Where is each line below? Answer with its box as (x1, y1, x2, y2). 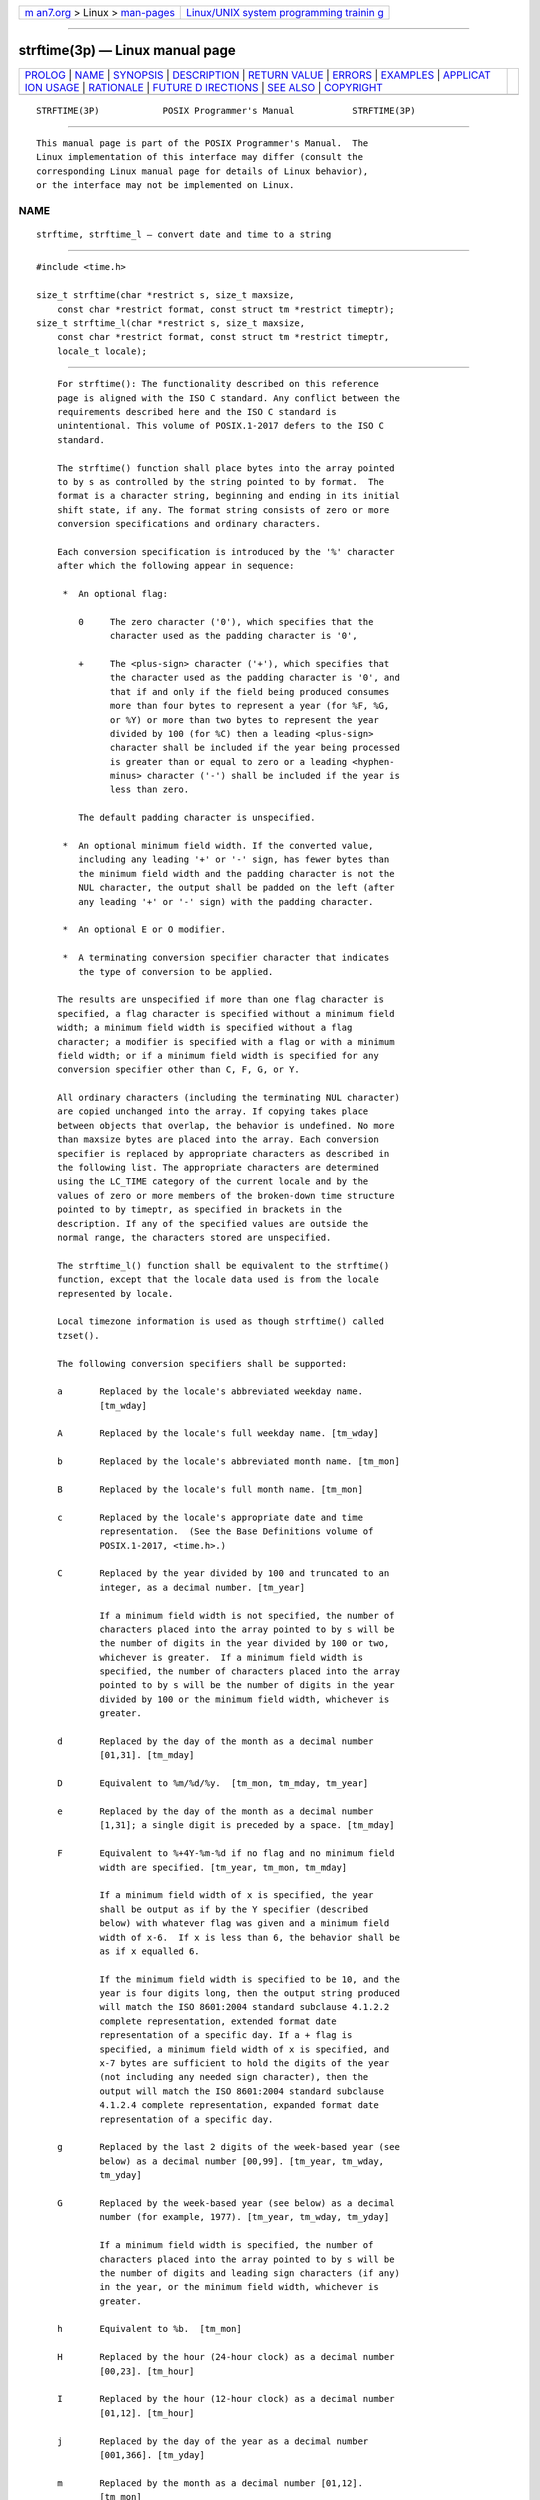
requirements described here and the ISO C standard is (56, 406, 337, 417)
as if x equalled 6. (99, 1945, 200, 1957)
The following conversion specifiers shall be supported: (56, 1358, 348, 1369)
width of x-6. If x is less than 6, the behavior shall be (99, 1931, 400, 1943)
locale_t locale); (56, 345, 148, 357)
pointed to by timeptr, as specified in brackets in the (56, 1204, 342, 1215)
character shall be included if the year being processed (110, 742, 400, 754)
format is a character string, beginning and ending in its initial (56, 490, 400, 502)
